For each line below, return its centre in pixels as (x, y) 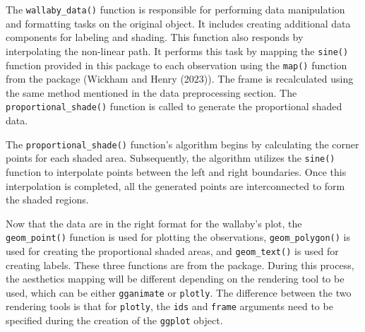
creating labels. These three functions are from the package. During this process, (180, 265)
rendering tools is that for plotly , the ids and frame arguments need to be (169, 306)
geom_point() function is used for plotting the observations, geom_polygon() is (178, 237)
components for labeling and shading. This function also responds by (155, 37)
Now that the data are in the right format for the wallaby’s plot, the (154, 223)
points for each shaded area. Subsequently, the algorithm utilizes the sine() (170, 158)
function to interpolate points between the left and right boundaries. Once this (176, 171)
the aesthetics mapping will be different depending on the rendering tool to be (175, 279)
